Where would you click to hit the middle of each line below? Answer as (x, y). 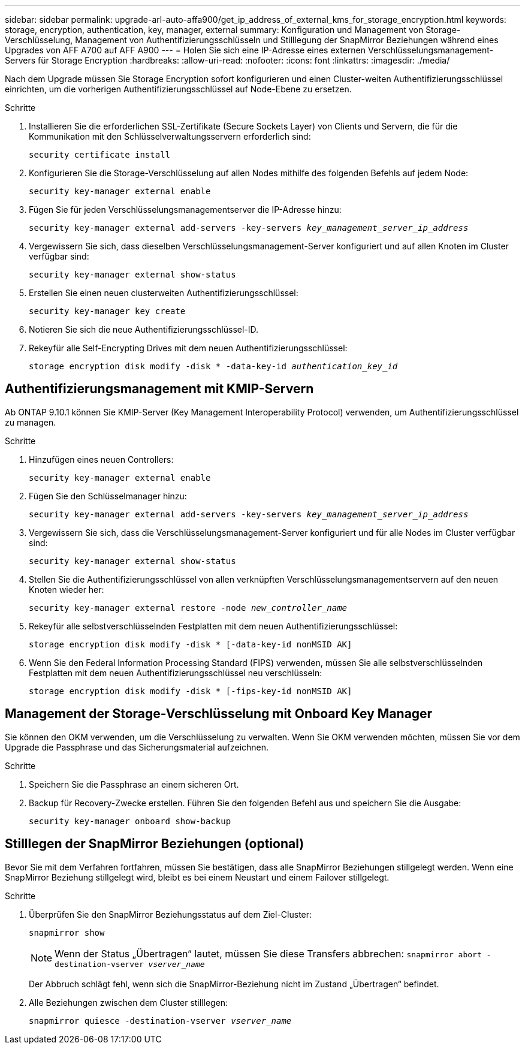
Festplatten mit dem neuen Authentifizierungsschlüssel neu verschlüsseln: (176, 673)
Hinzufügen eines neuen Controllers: (101, 459)
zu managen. (31, 422)
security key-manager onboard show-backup (130, 821)
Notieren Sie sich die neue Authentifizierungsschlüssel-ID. (144, 329)
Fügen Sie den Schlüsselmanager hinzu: (108, 496)
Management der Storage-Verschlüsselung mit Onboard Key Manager (219, 714)
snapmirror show (67, 932)
